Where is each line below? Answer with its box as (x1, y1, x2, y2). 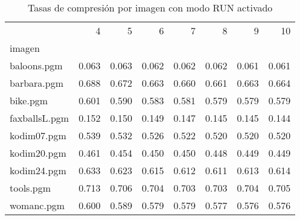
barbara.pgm (10, 76, 64, 90)
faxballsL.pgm (10, 111, 69, 125)
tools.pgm (10, 181, 51, 195)
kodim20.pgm (10, 146, 66, 160)
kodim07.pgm (10, 128, 66, 142)
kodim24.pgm (10, 163, 66, 177)
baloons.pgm (10, 58, 63, 72)
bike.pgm (10, 93, 48, 107)
